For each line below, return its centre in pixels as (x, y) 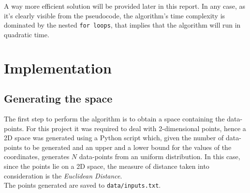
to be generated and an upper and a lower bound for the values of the (128, 147)
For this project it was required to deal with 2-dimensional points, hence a (136, 128)
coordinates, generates (37, 156)
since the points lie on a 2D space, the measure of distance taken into (107, 166)
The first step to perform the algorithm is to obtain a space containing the (114, 119)
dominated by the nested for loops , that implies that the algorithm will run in (122, 25)
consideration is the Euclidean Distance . (63, 175)
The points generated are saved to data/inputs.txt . (82, 185)
